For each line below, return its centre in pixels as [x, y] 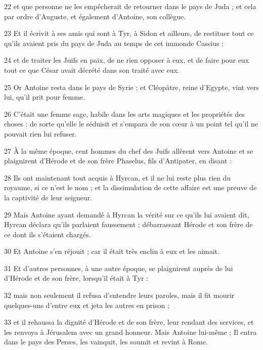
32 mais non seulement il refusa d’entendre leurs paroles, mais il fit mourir [119, 295]
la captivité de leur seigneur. [48, 197]
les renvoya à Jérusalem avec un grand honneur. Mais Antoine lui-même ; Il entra [130, 332]
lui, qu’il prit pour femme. [45, 97]
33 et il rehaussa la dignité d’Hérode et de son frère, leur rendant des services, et [129, 322]
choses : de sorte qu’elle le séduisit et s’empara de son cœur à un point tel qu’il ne [131, 124]
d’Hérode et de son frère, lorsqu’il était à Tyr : [76, 278]
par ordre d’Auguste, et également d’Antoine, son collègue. [95, 16]
